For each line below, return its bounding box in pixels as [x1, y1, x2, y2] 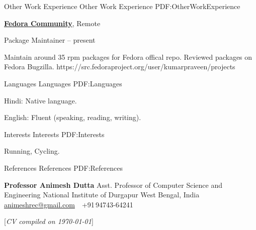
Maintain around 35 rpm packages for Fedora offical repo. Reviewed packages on [4, 51, 252, 62]
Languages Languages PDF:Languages [4, 78, 122, 88]
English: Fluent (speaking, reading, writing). [4, 112, 141, 123]
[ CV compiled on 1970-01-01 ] [4, 216, 94, 226]
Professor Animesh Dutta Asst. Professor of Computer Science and [4, 179, 222, 190]
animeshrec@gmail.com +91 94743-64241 [4, 199, 133, 209]
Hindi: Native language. [4, 95, 77, 105]
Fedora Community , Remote [4, 18, 101, 28]
